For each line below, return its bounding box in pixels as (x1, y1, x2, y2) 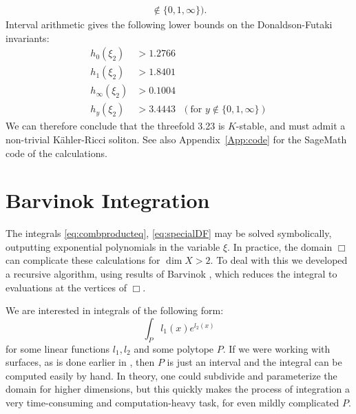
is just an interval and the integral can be (167, 355, 342, 369)
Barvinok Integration (6, 186, 210, 214)
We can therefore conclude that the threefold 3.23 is (6, 118, 225, 133)
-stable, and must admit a (235, 118, 346, 133)
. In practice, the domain (227, 239, 333, 253)
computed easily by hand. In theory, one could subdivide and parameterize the (6, 368, 337, 382)
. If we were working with (222, 341, 331, 355)
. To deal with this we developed (210, 253, 348, 267)
